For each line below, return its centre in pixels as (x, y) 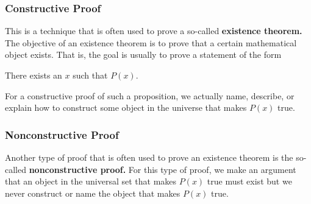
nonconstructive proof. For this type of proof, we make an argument (163, 169)
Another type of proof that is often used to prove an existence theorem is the (149, 157)
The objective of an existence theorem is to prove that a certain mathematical (151, 42)
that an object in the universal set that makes (91, 181)
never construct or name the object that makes (93, 193)
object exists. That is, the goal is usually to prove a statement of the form (143, 55)
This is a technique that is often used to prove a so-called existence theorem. (154, 31)
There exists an (34, 75)
